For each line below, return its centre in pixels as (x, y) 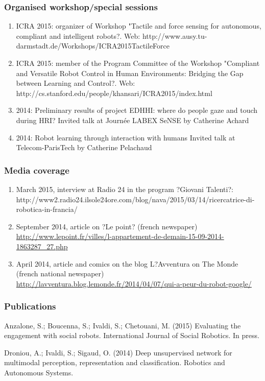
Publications (30, 306)
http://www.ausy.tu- (175, 35)
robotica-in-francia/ (47, 209)
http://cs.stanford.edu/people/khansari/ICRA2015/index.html (114, 93)
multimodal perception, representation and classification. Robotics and (115, 362)
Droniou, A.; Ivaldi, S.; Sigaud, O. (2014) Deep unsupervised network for (118, 352)
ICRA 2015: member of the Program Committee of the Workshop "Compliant (138, 63)
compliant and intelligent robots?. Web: (78, 35)
